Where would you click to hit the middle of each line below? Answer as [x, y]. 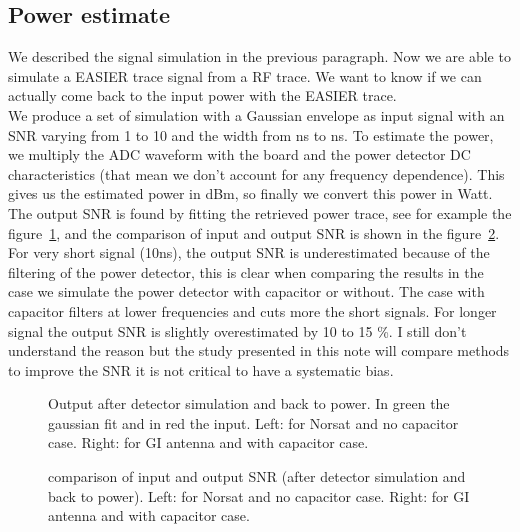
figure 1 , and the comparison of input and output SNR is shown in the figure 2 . [254, 232]
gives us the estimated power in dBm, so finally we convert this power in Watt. [250, 193]
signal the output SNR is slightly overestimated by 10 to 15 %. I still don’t [237, 330]
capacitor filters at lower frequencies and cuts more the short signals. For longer [252, 310]
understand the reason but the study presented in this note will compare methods [259, 350]
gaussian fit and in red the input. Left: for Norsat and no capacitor [253, 422]
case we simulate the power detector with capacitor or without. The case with [246, 291]
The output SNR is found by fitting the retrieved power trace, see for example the [260, 212]
